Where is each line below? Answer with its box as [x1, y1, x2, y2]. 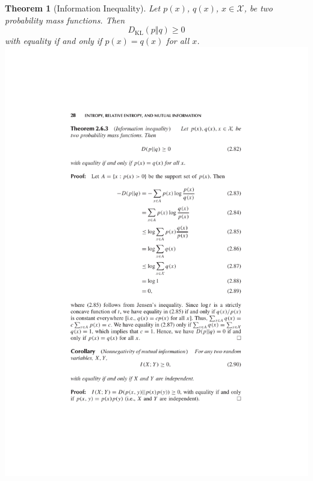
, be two [244, 2, 273, 14]
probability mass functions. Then [5, 13, 125, 26]
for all [166, 34, 190, 47]
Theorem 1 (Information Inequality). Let [5, 2, 161, 14]
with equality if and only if [5, 34, 102, 47]
